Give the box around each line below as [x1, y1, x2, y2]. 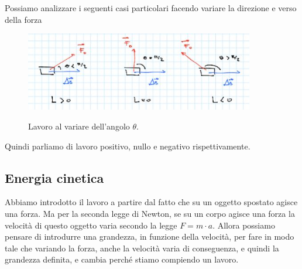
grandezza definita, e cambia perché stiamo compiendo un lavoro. [5, 253, 239, 265]
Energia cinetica [5, 168, 104, 186]
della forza [5, 13, 42, 25]
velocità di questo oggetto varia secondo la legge [5, 219, 177, 231]
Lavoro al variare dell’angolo [28, 120, 130, 132]
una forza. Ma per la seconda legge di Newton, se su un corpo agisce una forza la [5, 207, 295, 220]
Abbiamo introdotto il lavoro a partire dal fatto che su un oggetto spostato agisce [5, 196, 298, 208]
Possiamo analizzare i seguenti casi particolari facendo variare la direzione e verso [5, 2, 297, 13]
